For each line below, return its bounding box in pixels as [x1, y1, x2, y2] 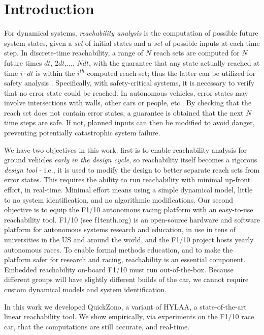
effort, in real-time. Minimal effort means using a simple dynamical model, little [4, 184, 253, 195]
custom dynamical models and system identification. [4, 284, 167, 294]
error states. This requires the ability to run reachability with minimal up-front [4, 174, 251, 185]
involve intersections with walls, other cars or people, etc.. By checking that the [4, 97, 252, 108]
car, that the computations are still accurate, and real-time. [4, 321, 190, 331]
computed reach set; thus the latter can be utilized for [87, 67, 256, 78]
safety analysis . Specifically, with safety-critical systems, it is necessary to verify [4, 77, 255, 88]
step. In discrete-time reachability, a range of [4, 47, 144, 58]
